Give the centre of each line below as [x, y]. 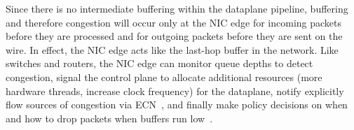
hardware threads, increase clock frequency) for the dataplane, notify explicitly [175, 91]
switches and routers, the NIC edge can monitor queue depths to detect [159, 63]
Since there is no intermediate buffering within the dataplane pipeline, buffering [177, 8]
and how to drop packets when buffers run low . [109, 118]
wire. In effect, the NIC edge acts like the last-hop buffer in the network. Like [172, 49]
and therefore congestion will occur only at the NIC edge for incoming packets [174, 22]
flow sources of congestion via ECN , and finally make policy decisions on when [177, 104]
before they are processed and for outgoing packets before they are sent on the [174, 36]
